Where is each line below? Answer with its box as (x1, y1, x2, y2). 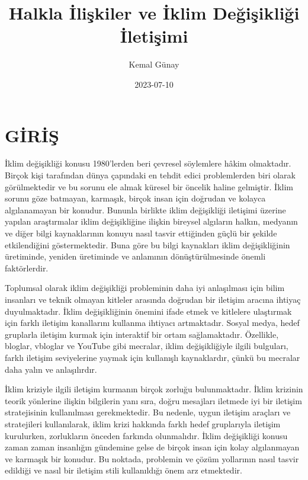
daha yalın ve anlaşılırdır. (5, 363, 97, 375)
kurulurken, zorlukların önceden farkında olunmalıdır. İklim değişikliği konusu (5, 429, 288, 441)
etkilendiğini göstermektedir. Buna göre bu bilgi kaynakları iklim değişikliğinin (5, 238, 290, 251)
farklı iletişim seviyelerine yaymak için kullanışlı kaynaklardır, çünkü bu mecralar (5, 351, 300, 363)
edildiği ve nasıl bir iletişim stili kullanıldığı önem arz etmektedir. (5, 464, 242, 476)
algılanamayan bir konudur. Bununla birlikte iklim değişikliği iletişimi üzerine (5, 203, 286, 216)
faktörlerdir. (5, 261, 49, 274)
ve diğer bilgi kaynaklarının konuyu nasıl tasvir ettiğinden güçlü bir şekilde (5, 227, 277, 239)
